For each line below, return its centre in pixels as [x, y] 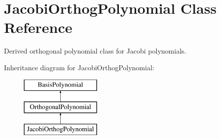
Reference [38, 27]
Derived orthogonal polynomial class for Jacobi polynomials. [95, 51]
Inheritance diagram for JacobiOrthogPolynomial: [79, 67]
